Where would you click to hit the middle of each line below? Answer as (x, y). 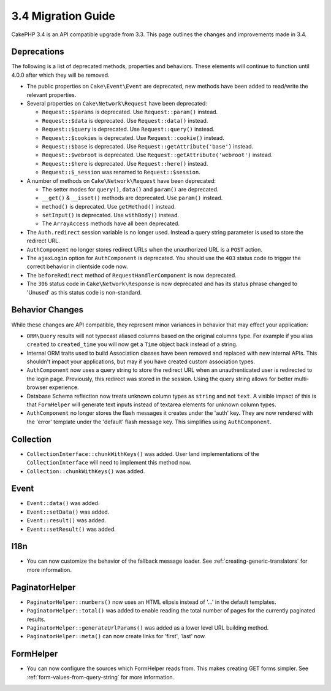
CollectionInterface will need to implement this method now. (109, 463)
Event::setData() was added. (68, 512)
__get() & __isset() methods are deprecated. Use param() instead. (132, 198)
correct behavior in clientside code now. (77, 266)
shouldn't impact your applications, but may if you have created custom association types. (141, 361)
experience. (64, 387)
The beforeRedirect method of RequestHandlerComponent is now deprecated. (132, 275)
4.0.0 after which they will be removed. (60, 75)
